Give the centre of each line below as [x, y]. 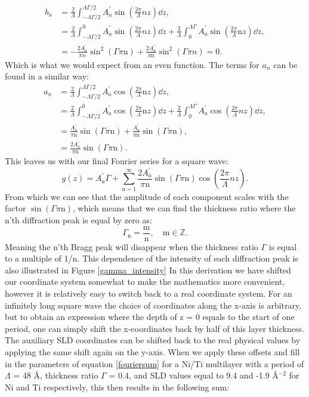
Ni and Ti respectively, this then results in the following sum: [117, 387]
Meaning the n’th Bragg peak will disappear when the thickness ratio [132, 246]
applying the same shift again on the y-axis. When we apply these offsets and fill [152, 352]
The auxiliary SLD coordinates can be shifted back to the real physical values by [153, 340]
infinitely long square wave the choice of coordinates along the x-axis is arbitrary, [153, 305]
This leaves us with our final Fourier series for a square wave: [117, 160]
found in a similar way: [47, 76]
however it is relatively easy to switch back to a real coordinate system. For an [149, 293]
